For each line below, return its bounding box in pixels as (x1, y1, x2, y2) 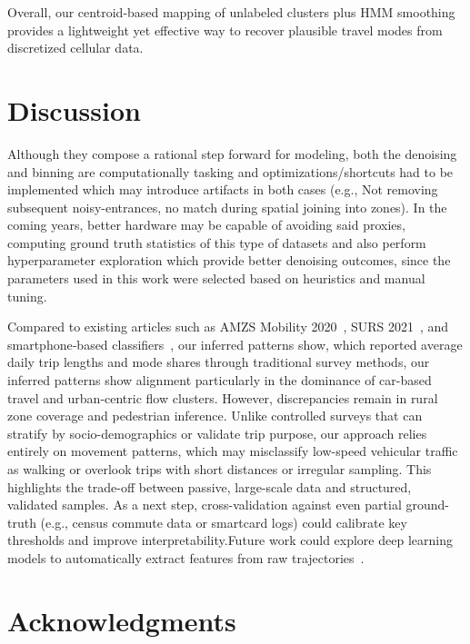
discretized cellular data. (7, 38, 144, 57)
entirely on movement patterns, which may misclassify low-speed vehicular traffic (7, 441, 458, 461)
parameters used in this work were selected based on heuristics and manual (7, 269, 425, 288)
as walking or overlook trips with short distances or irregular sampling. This (7, 460, 432, 478)
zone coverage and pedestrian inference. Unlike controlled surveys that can (7, 406, 423, 425)
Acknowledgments (7, 601, 236, 639)
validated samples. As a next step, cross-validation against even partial (7, 495, 402, 514)
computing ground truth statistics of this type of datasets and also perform (7, 233, 426, 252)
